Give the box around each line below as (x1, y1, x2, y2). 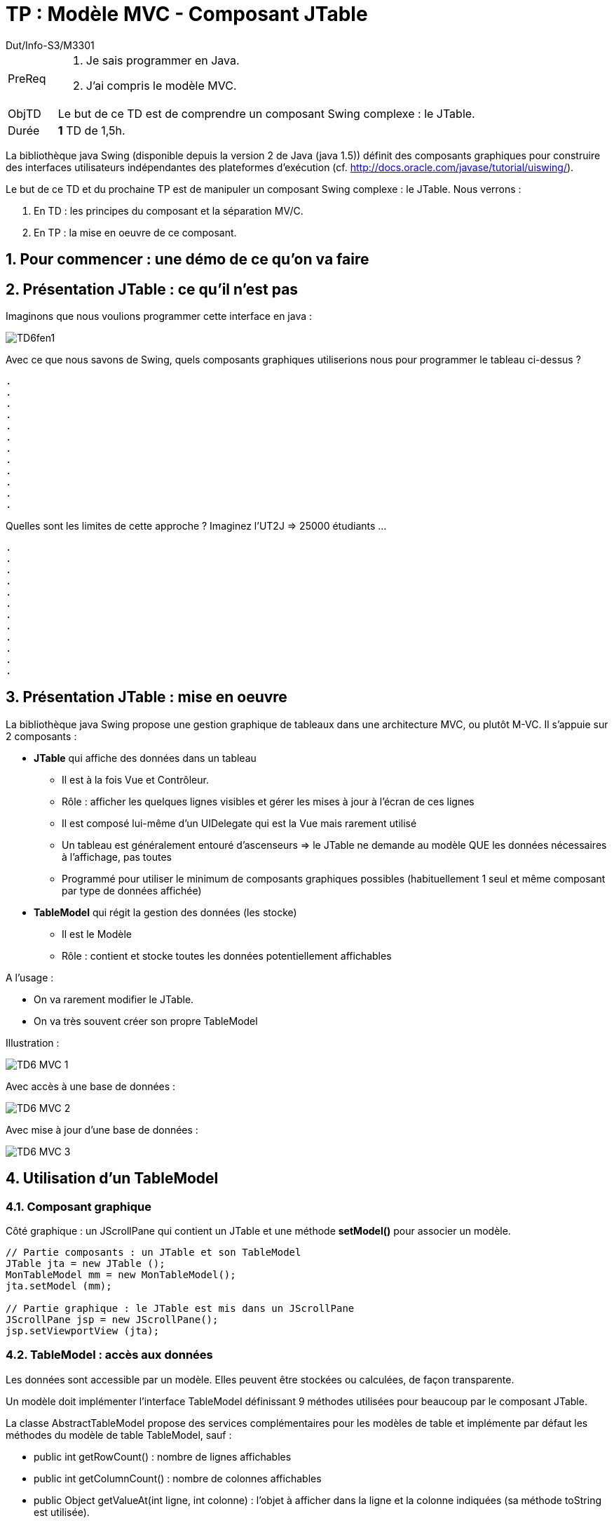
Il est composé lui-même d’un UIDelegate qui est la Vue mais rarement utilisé (62, 817, 417, 829)
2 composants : (6, 730, 77, 742)
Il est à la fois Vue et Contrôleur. (62, 773, 209, 786)
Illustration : (6, 1036, 60, 1049)
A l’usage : (6, 971, 54, 984)
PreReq (8, 71, 46, 86)
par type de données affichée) (62, 884, 202, 897)
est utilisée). (34, 1505, 90, 1518)
